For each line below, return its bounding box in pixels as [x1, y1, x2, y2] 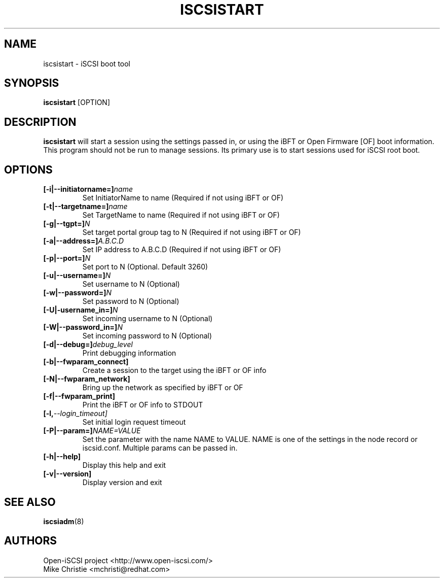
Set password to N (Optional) [82, 297, 179, 306]
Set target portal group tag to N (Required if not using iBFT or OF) [82, 228, 301, 237]
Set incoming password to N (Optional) [82, 331, 212, 340]
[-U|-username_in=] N [43, 305, 118, 315]
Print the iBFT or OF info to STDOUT [82, 400, 203, 409]
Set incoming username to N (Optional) [82, 314, 213, 323]
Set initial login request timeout [82, 418, 186, 427]
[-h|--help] [43, 452, 81, 461]
